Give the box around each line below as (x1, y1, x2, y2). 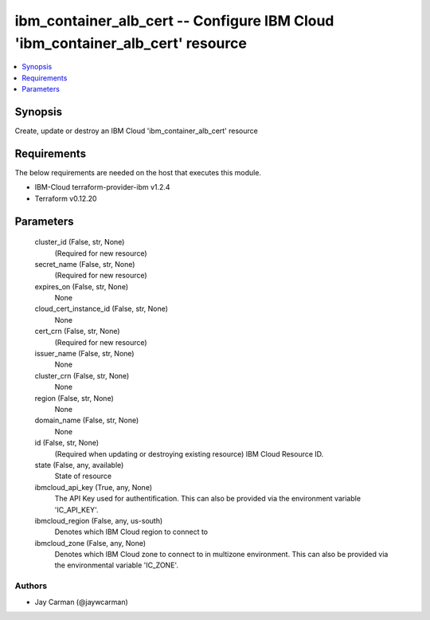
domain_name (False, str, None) (34, 415, 139, 426)
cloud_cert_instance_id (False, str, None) (34, 304, 169, 314)
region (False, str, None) (34, 393, 115, 402)
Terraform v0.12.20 (34, 194, 97, 203)
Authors (14, 580, 48, 591)
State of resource (54, 471, 112, 481)
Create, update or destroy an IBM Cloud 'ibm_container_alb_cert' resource (14, 126, 258, 135)
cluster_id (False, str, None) (34, 237, 125, 247)
